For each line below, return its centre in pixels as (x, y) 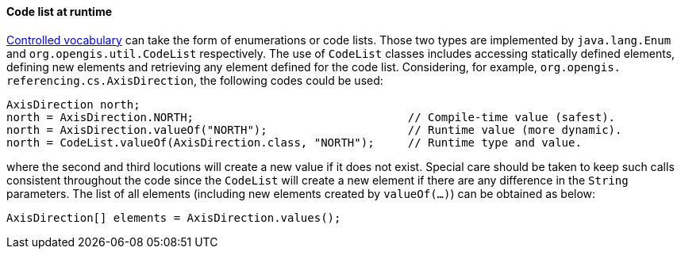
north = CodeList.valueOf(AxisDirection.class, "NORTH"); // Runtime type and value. (294, 142)
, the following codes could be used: (289, 80)
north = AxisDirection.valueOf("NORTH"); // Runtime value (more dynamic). (314, 129)
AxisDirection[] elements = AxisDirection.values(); (174, 217)
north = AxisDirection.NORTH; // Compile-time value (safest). (311, 117)
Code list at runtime (60, 11)
